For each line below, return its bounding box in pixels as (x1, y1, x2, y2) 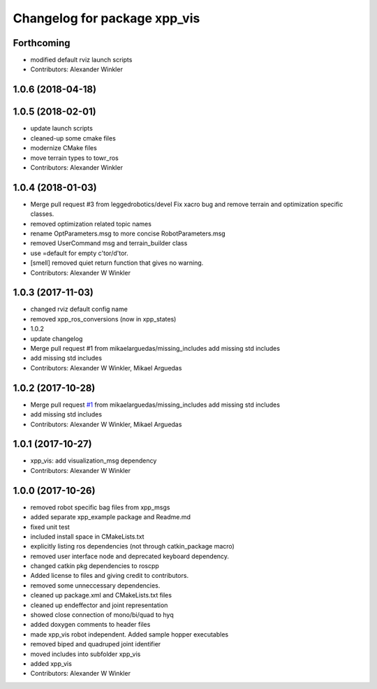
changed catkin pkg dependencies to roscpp (30, 562, 160, 570)
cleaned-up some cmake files (30, 133, 117, 143)
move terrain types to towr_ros (30, 154, 119, 162)
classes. (30, 210, 54, 218)
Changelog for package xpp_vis (13, 10, 200, 26)
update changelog (30, 334, 83, 342)
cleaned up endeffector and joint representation (30, 601, 168, 609)
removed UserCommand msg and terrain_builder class (30, 239, 188, 247)
